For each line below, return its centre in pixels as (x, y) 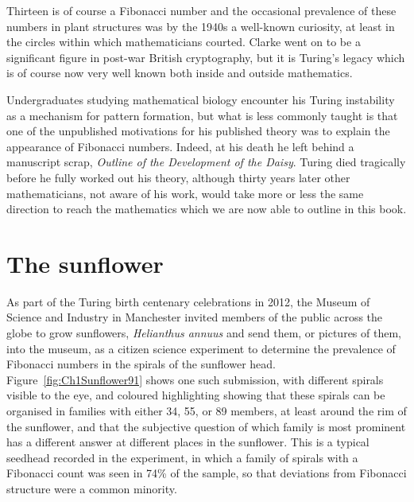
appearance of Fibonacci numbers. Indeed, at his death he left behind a (180, 146)
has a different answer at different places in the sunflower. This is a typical (188, 442)
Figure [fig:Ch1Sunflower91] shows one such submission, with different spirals (195, 379)
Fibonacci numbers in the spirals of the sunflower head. (141, 364)
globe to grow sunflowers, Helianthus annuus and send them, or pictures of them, (204, 333)
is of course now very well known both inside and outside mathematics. (180, 73)
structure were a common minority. (92, 488)
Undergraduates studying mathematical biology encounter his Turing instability (201, 99)
